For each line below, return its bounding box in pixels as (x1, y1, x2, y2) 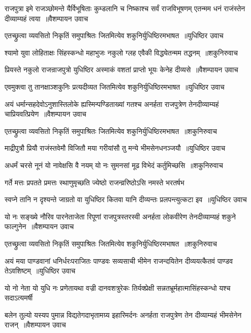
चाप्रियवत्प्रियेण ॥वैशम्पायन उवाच (5, 108, 86, 119)
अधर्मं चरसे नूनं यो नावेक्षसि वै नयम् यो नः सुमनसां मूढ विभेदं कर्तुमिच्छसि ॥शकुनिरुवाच (5, 159, 223, 170)
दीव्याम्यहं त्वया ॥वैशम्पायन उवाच (5, 13, 88, 23)
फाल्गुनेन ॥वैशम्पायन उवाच (5, 221, 74, 232)
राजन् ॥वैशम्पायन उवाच (5, 319, 66, 330)
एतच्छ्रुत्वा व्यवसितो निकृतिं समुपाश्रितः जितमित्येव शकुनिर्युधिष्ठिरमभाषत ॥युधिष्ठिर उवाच (5, 30, 224, 41)
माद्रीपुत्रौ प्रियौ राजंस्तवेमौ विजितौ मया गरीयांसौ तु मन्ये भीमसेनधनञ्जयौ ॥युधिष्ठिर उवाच (5, 143, 226, 153)
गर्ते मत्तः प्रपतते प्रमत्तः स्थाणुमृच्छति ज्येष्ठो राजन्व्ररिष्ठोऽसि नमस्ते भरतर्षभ (5, 177, 184, 187)
